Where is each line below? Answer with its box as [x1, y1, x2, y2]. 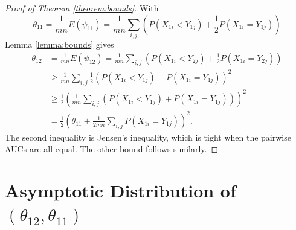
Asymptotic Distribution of [5, 178, 236, 203]
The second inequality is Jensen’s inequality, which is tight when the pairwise [5, 130, 291, 143]
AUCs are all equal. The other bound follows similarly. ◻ [5, 142, 219, 155]
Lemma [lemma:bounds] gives [5, 37, 114, 50]
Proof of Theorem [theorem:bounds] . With [5, 2, 159, 14]
